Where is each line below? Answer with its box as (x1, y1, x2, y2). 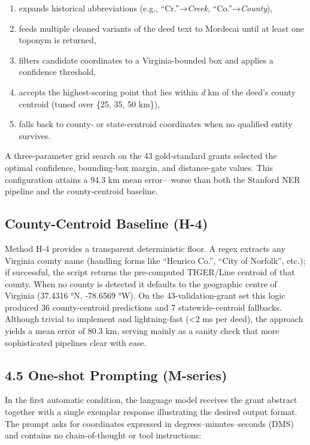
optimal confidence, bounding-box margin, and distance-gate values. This (5, 161, 273, 173)
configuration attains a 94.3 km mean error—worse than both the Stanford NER (5, 173, 300, 185)
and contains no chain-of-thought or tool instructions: (5, 429, 202, 441)
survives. (19, 129, 51, 142)
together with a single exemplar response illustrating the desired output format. (5, 405, 297, 418)
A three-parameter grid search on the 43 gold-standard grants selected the (5, 149, 277, 162)
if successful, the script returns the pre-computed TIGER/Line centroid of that (5, 266, 295, 278)
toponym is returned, (19, 34, 96, 46)
